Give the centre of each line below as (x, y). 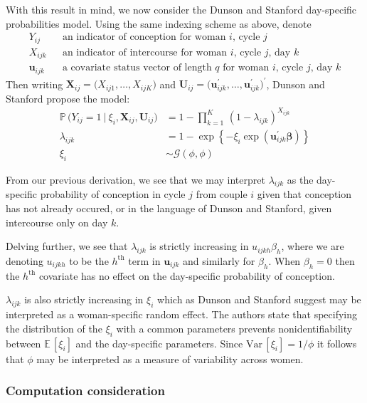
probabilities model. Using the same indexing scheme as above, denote (159, 23)
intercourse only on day (57, 222)
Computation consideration (85, 391)
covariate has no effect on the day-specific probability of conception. (187, 275)
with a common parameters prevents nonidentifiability (234, 328)
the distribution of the (54, 328)
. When (284, 260)
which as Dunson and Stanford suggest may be (259, 299)
